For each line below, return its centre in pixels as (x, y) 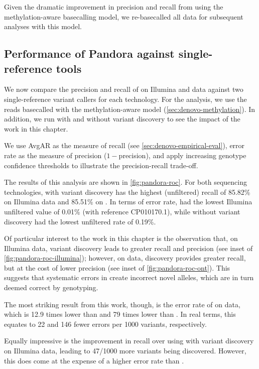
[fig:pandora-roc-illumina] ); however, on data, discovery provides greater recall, (125, 258)
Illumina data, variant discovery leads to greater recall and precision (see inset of (128, 248)
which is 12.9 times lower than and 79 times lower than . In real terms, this (120, 314)
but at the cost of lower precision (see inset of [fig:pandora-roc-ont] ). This (117, 267)
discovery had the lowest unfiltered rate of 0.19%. (80, 221)
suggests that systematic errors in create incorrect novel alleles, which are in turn (129, 277)
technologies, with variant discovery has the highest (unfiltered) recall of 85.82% (127, 192)
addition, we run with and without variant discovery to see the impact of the (122, 119)
